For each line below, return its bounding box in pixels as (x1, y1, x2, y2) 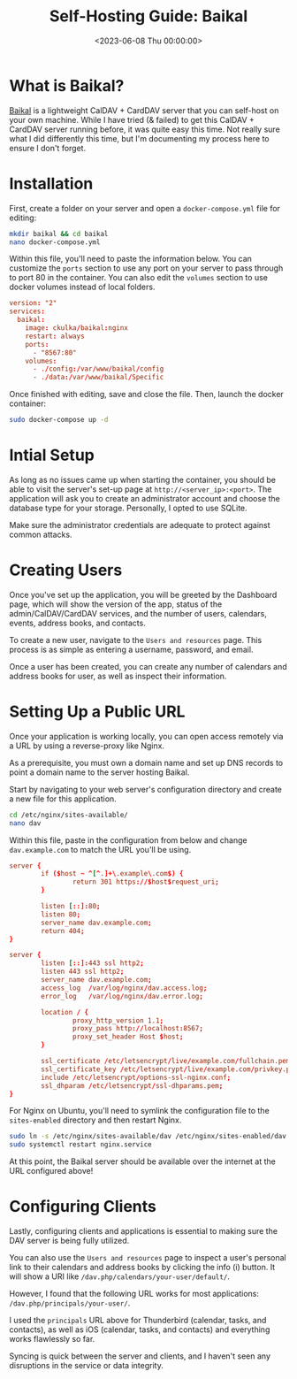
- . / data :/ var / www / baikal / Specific (32, 373, 164, 382)
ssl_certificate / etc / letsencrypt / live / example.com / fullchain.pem (41, 1057, 291, 1066)
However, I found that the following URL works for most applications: (9, 1289, 259, 1299)
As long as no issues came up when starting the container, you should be (9, 474, 277, 485)
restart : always (25, 332, 86, 341)
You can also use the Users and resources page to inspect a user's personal (9, 1253, 286, 1263)
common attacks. (9, 529, 72, 540)
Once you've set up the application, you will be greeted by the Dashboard (9, 589, 278, 600)
